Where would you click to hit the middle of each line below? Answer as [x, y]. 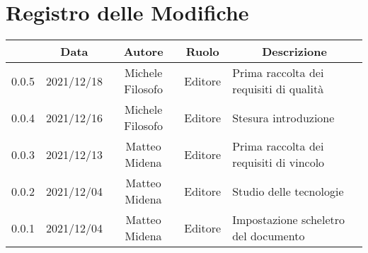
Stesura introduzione [283, 117]
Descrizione [294, 52]
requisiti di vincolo [278, 163]
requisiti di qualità [278, 89]
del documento [269, 236]
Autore [143, 52]
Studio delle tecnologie [288, 191]
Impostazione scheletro [289, 220]
